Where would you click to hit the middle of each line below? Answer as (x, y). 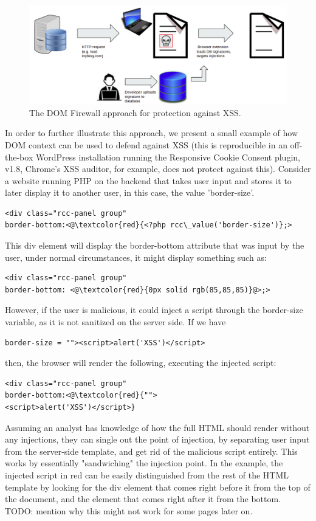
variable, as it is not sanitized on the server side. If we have (115, 322)
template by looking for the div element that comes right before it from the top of (158, 487)
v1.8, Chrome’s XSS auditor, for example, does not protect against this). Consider (158, 169)
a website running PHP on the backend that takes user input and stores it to (148, 180)
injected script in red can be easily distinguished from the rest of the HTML (147, 474)
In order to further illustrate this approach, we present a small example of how (152, 133)
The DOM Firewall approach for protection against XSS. (135, 112)
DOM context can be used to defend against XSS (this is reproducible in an (146, 144)
